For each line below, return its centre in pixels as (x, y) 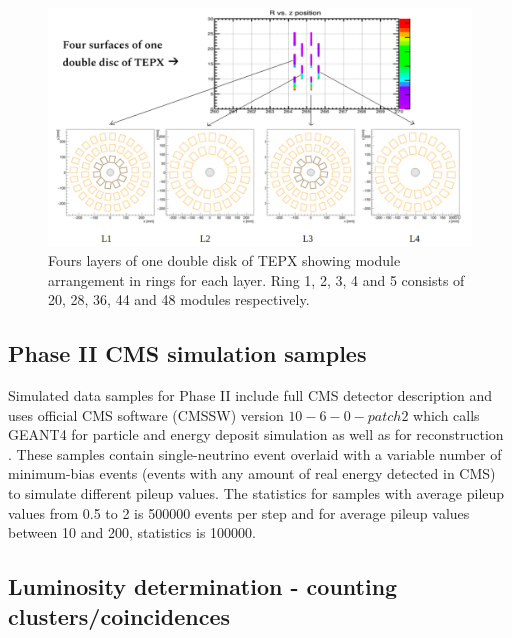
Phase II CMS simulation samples (187, 353)
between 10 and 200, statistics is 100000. (132, 532)
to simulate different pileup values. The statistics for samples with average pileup (256, 493)
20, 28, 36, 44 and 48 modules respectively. (179, 299)
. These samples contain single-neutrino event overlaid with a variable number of (255, 453)
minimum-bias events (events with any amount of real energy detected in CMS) (252, 473)
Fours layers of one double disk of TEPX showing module (224, 260)
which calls (446, 414)
